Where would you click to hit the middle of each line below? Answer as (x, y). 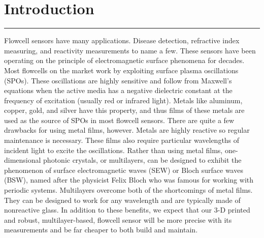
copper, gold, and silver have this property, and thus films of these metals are (124, 110)
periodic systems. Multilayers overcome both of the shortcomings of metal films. (128, 190)
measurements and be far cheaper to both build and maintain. (101, 230)
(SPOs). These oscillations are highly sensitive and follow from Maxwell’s (118, 80)
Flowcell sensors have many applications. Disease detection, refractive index (122, 40)
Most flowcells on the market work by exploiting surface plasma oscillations (121, 70)
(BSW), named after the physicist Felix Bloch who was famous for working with (129, 180)
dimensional (23, 160)
